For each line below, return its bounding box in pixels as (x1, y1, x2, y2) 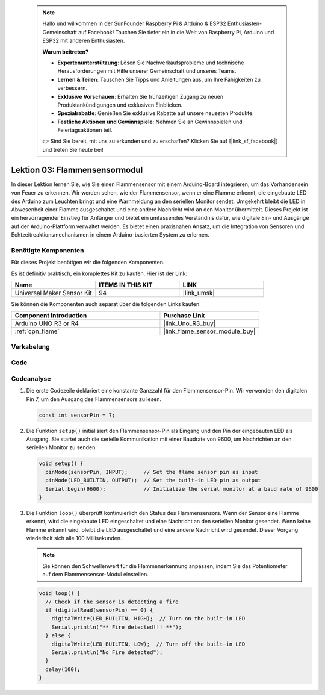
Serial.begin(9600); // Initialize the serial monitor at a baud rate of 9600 (45, 485, 318, 492)
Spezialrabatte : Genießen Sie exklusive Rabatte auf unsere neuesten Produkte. (57, 110, 254, 117)
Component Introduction (14, 311, 87, 320)
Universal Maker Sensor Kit (14, 289, 93, 298)
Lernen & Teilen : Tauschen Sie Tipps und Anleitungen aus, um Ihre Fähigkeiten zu (57, 76, 261, 83)
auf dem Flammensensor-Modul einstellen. (42, 571, 149, 578)
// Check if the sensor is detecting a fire (45, 598, 179, 605)
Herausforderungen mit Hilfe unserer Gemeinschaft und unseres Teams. (57, 67, 237, 75)
